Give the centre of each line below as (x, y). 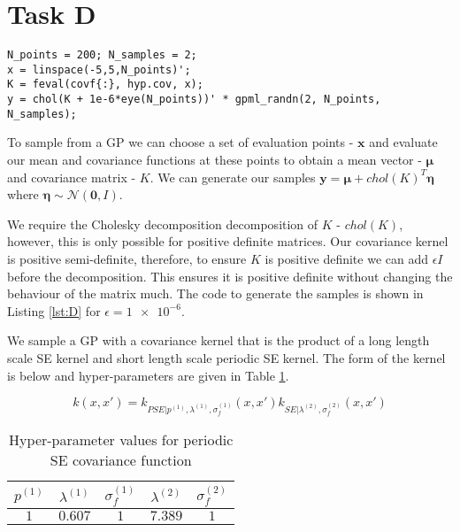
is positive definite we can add (346, 258)
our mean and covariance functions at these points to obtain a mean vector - (215, 159)
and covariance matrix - (72, 177)
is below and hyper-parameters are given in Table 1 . (148, 375)
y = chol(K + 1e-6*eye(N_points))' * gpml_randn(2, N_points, (194, 100)
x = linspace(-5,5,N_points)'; (99, 69)
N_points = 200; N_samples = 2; (102, 55)
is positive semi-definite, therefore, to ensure (127, 258)
